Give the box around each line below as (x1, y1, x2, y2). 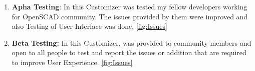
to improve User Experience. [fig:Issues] (12, 57, 133, 67)
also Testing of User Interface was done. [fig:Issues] (12, 21, 167, 31)
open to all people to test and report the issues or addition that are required (12, 47, 246, 58)
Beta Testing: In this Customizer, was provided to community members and (12, 37, 251, 48)
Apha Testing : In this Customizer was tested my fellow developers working (12, 1, 247, 11)
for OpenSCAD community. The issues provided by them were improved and (12, 11, 248, 21)
